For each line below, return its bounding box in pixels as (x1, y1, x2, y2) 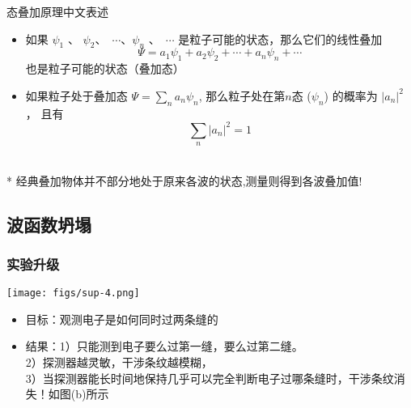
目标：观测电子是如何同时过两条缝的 (25, 310, 218, 327)
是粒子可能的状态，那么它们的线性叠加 (178, 30, 383, 47)
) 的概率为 (324, 87, 378, 104)
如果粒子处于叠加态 (25, 87, 128, 104)
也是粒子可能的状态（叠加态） (25, 60, 184, 77)
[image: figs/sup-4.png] (6, 287, 140, 300)
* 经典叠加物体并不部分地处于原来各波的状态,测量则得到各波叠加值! (6, 172, 362, 189)
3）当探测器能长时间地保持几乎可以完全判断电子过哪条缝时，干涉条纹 (25, 369, 394, 386)
